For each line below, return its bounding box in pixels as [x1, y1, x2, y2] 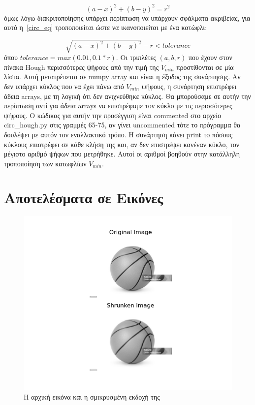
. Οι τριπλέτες [116, 52, 156, 62]
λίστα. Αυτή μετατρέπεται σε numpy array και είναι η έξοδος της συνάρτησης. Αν [4, 71, 241, 82]
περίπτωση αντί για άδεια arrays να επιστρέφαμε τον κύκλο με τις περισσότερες [4, 100, 232, 111]
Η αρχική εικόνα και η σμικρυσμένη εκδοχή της [24, 392, 160, 402]
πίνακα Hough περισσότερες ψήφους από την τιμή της [4, 62, 159, 72]
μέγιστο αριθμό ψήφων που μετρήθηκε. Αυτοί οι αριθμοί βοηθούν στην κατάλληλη [4, 149, 240, 159]
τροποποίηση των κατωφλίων [4, 158, 87, 168]
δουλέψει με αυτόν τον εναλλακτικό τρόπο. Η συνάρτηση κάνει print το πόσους [4, 129, 233, 139]
